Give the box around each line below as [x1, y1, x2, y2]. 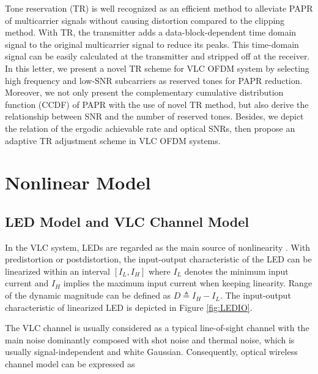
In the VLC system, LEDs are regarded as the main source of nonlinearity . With [5, 240, 311, 253]
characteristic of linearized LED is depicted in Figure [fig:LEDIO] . [5, 300, 253, 313]
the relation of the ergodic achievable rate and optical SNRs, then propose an [5, 121, 295, 134]
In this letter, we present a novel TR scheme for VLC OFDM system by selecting [5, 61, 309, 74]
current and [5, 277, 49, 289]
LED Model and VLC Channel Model [5, 212, 249, 231]
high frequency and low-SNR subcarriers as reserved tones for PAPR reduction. [5, 74, 303, 86]
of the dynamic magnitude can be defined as [5, 289, 171, 302]
